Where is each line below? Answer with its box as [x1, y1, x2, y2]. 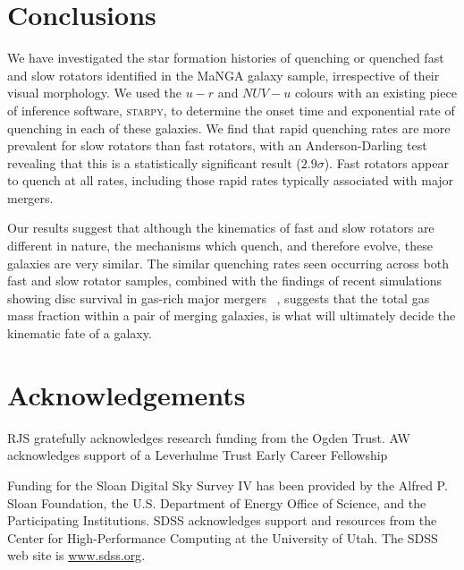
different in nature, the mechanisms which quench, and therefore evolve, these [7, 236, 433, 255]
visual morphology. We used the [7, 83, 182, 102]
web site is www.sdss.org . [7, 546, 146, 565]
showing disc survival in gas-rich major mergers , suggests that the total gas [7, 288, 430, 307]
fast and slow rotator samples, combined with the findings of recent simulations [7, 271, 442, 290]
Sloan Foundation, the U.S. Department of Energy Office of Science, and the [7, 493, 426, 512]
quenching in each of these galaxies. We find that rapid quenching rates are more [7, 118, 451, 137]
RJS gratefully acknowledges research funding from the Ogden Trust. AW [7, 428, 410, 447]
